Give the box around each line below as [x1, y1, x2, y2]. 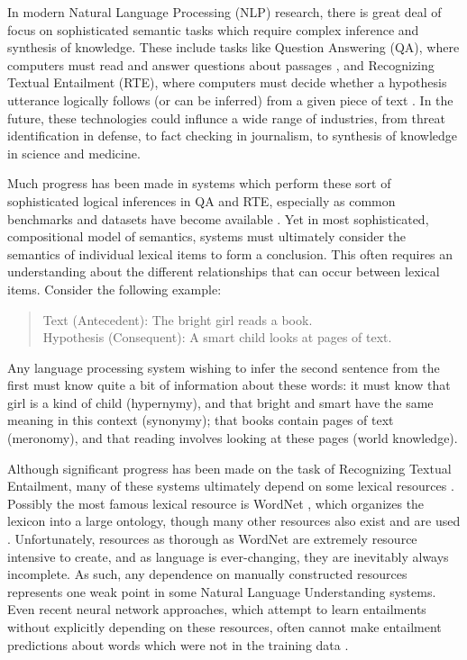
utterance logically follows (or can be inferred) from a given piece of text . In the [7, 90, 453, 109]
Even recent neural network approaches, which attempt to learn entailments [7, 600, 426, 619]
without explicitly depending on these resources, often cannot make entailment [7, 618, 442, 636]
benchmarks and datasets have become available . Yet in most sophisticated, [7, 209, 429, 228]
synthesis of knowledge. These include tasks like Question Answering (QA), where [7, 38, 460, 57]
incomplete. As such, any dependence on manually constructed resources [7, 565, 407, 583]
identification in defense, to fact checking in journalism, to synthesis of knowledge [7, 126, 457, 145]
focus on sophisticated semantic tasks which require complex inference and [7, 20, 419, 39]
